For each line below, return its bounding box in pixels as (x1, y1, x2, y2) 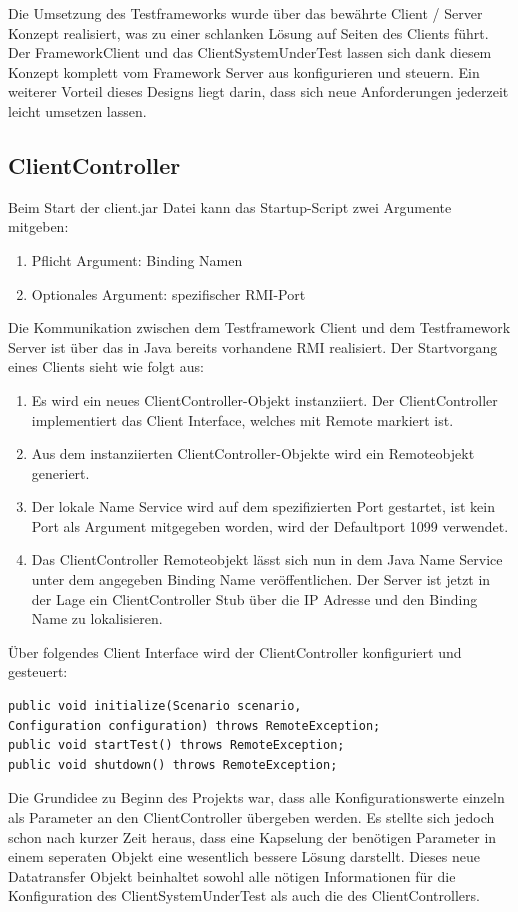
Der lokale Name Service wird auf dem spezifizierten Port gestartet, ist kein (31, 496, 495, 517)
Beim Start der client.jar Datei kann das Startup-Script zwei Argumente (8, 196, 452, 217)
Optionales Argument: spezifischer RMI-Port (31, 283, 306, 304)
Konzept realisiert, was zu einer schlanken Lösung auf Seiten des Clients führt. (8, 22, 489, 43)
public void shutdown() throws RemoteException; (8, 757, 338, 772)
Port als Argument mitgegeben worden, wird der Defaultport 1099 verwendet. (31, 515, 509, 536)
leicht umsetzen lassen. (8, 100, 147, 121)
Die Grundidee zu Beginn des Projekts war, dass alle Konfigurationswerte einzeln (8, 787, 505, 808)
